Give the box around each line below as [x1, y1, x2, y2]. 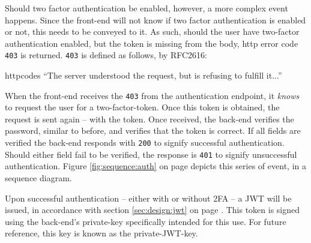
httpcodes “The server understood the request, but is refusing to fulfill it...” [5, 69, 282, 82]
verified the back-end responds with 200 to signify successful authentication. [5, 136, 285, 149]
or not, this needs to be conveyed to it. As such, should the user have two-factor [5, 25, 300, 38]
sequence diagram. [5, 171, 72, 184]
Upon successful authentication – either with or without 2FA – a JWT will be [5, 191, 292, 204]
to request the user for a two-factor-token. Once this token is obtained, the [5, 101, 280, 113]
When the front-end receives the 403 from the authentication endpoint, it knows [5, 89, 300, 101]
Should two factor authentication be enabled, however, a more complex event [5, 2, 288, 14]
